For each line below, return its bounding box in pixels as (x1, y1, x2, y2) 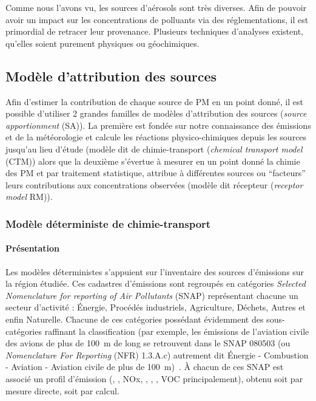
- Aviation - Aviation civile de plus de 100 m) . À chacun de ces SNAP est (5, 360, 284, 373)
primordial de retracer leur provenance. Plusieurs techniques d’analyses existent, (5, 25, 303, 38)
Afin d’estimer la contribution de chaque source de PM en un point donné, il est (5, 95, 303, 108)
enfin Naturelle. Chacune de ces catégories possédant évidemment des (5, 312, 264, 325)
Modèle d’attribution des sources (5, 66, 217, 85)
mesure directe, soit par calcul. (5, 384, 119, 397)
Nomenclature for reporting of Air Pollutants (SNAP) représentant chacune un (5, 289, 298, 301)
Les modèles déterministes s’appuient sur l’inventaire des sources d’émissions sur (5, 265, 304, 278)
